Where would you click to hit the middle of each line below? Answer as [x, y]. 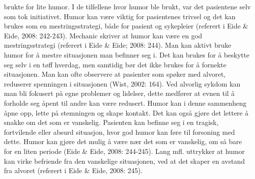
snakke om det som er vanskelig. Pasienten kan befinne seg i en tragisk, [111, 122]
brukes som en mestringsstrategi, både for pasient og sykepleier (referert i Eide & [126, 26]
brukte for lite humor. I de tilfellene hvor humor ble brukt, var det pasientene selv [127, 6]
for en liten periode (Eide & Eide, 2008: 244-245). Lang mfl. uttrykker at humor [125, 151]
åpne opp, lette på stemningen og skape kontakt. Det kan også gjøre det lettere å [126, 112]
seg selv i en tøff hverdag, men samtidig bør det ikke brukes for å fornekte [115, 64]
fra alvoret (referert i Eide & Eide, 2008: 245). [73, 170]
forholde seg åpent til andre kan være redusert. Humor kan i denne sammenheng [125, 103]
